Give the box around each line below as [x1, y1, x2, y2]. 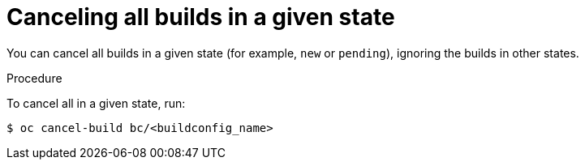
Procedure [6, 70, 62, 85]
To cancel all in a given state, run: [6, 96, 186, 110]
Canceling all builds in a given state [6, 3, 395, 31]
